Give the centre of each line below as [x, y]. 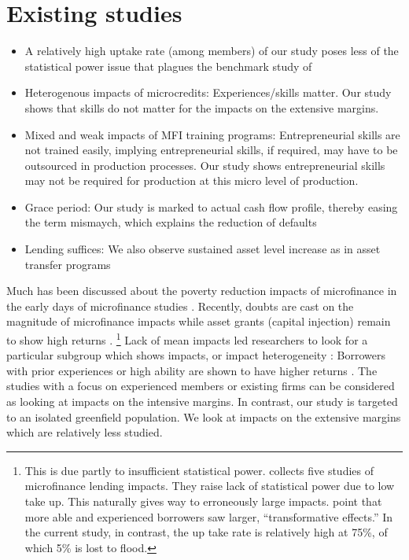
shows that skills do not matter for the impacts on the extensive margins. [202, 107]
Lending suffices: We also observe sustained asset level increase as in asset [203, 249]
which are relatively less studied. [85, 432]
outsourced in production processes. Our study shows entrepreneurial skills [205, 165]
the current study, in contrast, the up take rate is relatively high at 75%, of [206, 532]
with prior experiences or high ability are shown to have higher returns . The [192, 370]
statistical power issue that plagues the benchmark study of [168, 66]
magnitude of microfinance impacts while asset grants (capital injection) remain [199, 321]
